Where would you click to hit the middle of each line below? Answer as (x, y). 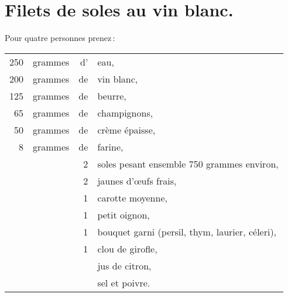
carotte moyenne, (132, 197)
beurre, (112, 95)
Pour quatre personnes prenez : (60, 38)
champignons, (125, 112)
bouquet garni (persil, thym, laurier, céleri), (187, 231)
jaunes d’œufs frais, (137, 180)
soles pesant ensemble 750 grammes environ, (188, 163)
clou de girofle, (127, 248)
